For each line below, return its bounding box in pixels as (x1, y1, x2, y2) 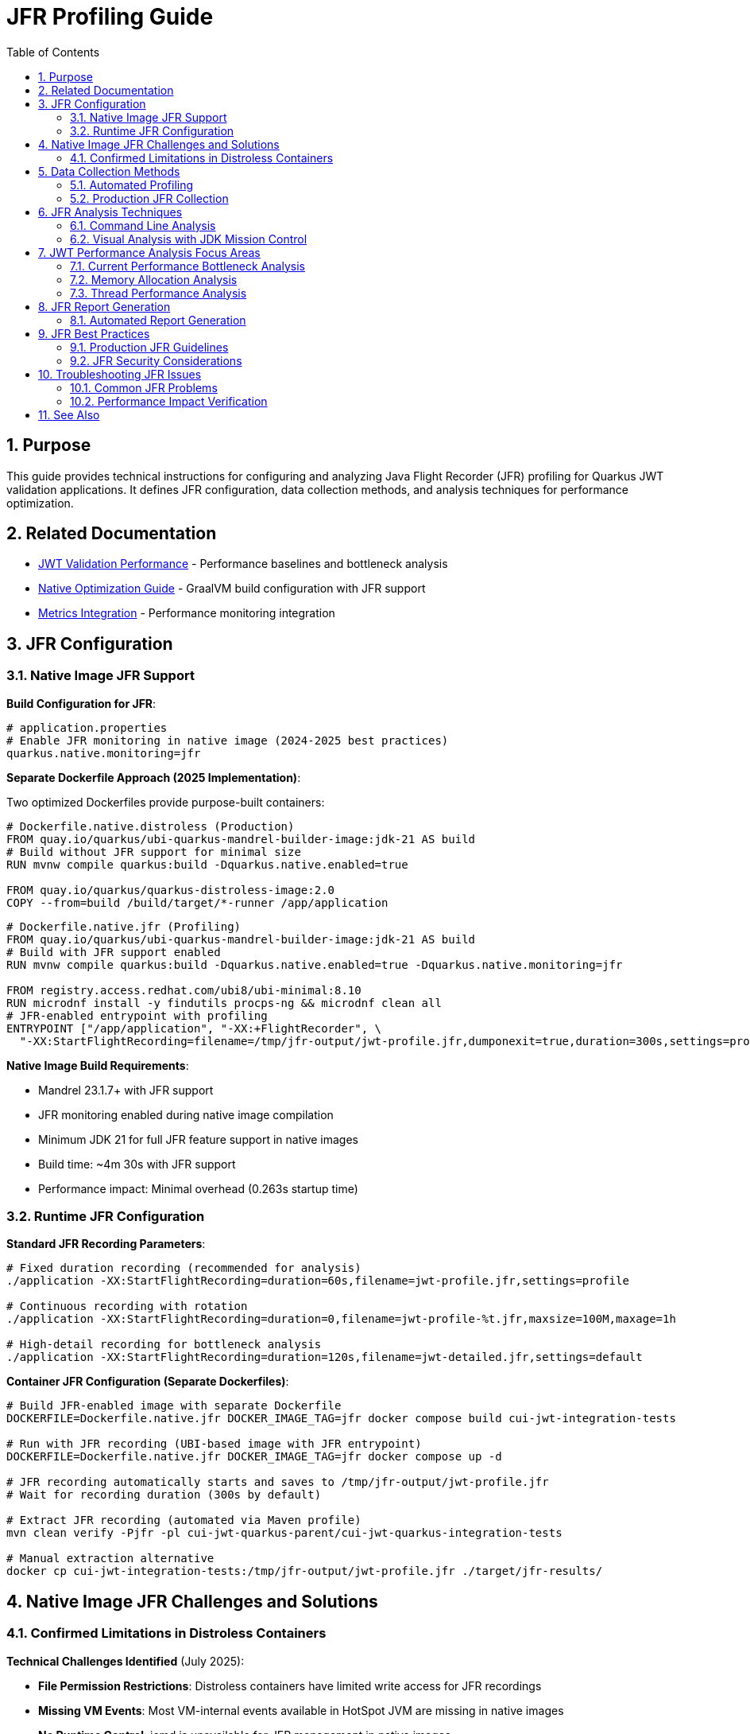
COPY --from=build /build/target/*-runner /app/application (6, 896, 389, 909)
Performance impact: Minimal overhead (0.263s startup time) (38, 1181, 358, 1196)
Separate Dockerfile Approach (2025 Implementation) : (6, 770, 301, 784)
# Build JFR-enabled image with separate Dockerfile (6, 1399, 342, 1413)
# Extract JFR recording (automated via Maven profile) (6, 1514, 361, 1527)
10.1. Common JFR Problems (70, 380, 218, 395)
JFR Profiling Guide (6, 3, 214, 30)
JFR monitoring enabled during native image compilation (38, 1107, 334, 1122)
